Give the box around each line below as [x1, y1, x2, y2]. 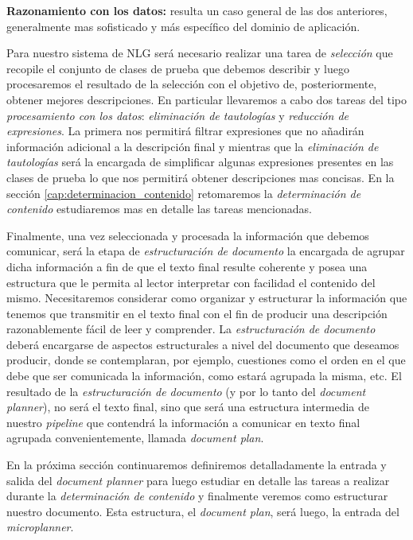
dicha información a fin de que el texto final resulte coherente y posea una [6, 258, 368, 274]
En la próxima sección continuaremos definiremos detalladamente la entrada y [6, 456, 387, 473]
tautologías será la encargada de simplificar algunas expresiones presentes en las [6, 153, 394, 170]
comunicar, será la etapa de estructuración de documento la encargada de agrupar [6, 243, 405, 259]
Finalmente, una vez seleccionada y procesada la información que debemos [6, 227, 369, 243]
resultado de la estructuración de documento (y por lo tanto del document [6, 383, 366, 399]
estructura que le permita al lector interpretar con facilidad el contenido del [6, 274, 376, 290]
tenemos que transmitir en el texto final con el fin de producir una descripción [6, 305, 388, 321]
